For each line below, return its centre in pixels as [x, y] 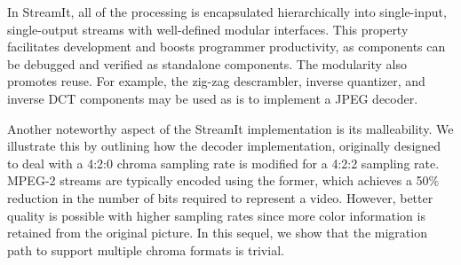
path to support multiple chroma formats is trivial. [146, 249]
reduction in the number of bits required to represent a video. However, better [220, 197]
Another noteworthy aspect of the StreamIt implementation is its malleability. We [230, 128]
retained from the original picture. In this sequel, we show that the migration [217, 233]
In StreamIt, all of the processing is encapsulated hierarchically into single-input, [227, 12]
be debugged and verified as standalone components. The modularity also [207, 63]
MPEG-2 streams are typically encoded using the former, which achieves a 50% [223, 180]
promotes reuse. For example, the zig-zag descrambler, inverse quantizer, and [216, 81]
